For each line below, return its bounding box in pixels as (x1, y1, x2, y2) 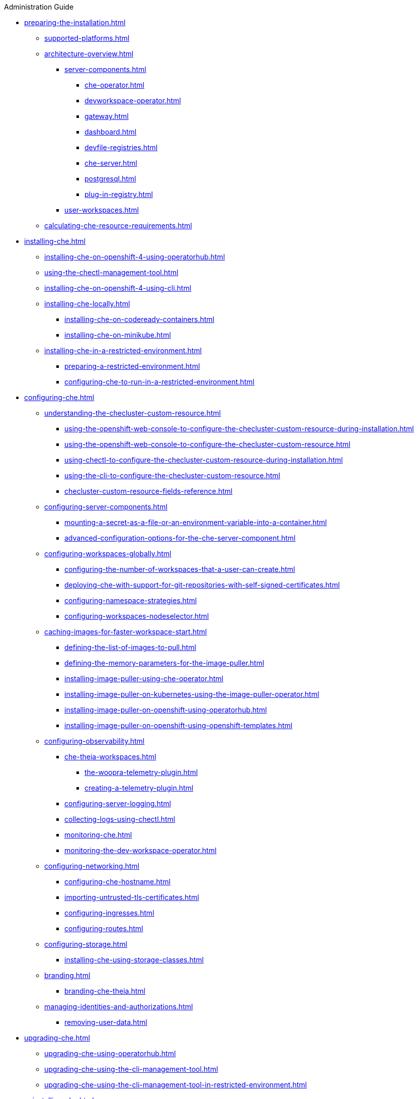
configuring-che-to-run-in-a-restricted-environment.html (64, 377, 255, 386)
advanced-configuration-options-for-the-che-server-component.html (64, 534, 296, 542)
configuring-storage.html (44, 940, 127, 948)
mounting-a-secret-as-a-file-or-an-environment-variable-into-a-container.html (64, 518, 327, 527)
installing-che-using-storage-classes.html (64, 955, 204, 964)
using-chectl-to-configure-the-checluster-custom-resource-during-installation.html (64, 456, 343, 464)
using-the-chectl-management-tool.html (44, 268, 179, 277)
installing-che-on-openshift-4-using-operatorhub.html (44, 252, 225, 261)
